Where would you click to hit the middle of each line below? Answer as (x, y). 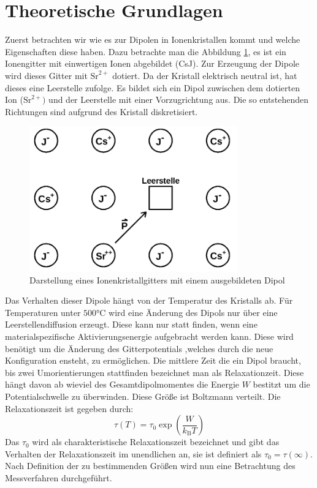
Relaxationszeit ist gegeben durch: (69, 408)
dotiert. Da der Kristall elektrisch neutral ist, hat (205, 75)
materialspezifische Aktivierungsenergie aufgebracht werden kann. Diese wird (149, 336)
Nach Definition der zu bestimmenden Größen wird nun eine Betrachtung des (150, 466)
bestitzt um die (281, 384)
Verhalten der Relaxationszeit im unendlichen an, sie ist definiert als (133, 453)
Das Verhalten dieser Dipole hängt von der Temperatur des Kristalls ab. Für (149, 300)
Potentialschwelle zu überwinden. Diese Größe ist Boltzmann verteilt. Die (143, 396)
